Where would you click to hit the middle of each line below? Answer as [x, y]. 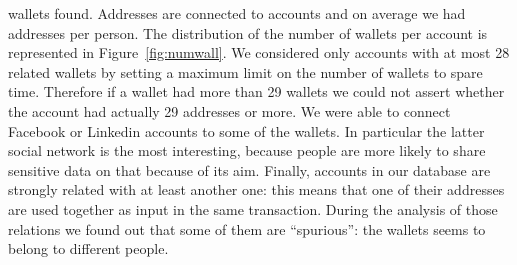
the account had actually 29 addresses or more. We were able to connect [229, 110]
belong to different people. [88, 248]
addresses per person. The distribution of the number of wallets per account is [248, 32]
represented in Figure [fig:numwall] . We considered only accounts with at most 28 [259, 52]
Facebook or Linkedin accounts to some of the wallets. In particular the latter [246, 130]
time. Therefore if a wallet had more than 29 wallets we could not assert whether [256, 91]
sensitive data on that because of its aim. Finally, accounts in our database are [249, 169]
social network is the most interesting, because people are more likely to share [247, 150]
